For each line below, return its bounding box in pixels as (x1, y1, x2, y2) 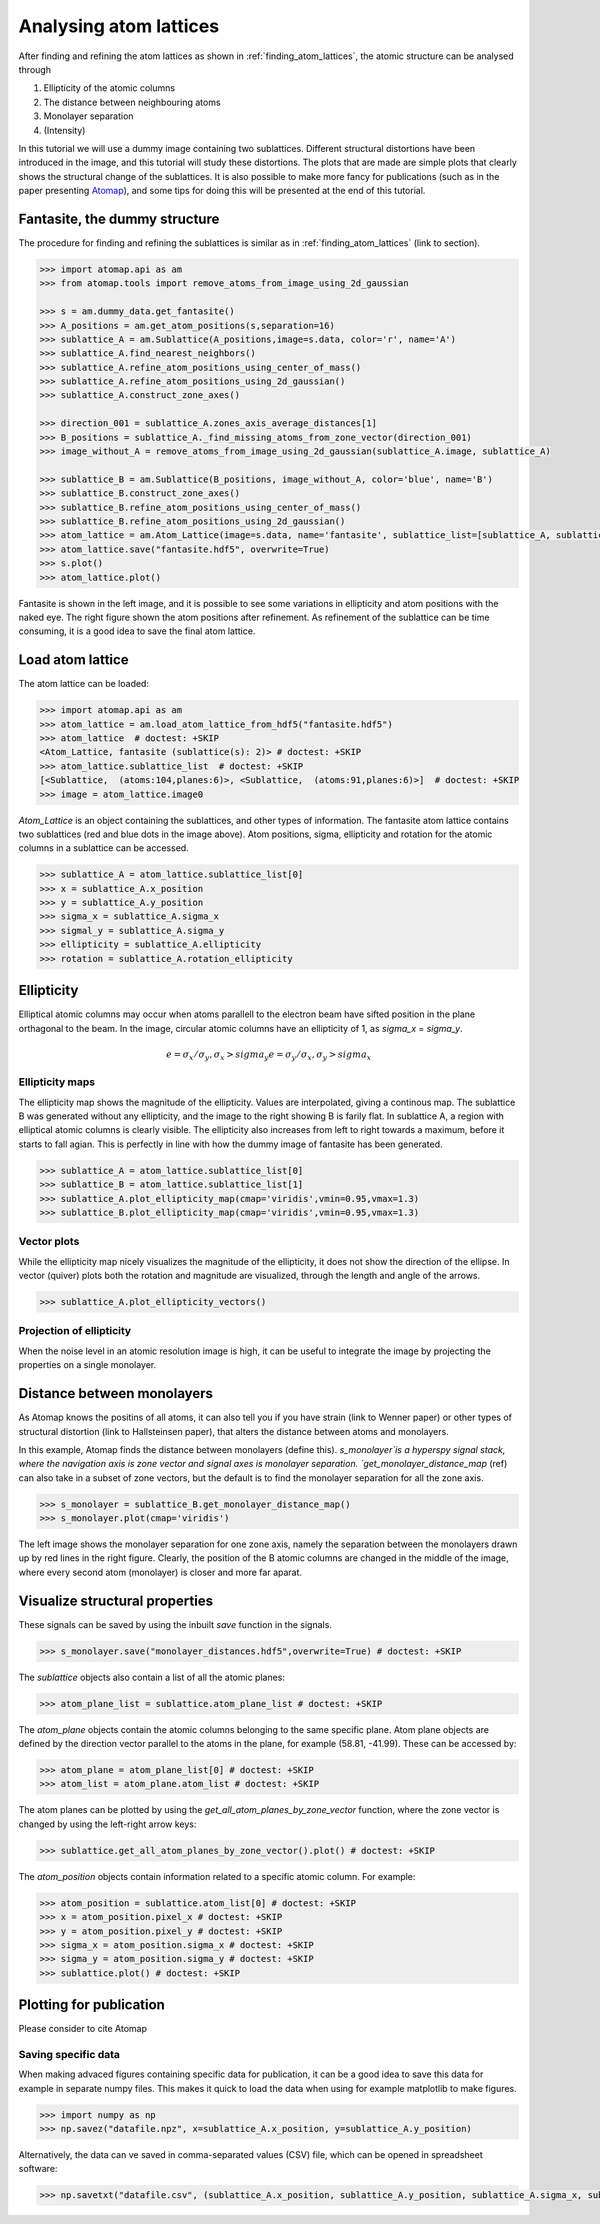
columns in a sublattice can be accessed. (18, 842, 189, 854)
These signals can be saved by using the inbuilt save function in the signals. (18, 1618, 332, 1630)
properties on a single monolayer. (18, 1359, 157, 1371)
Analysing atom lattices (18, 15, 220, 37)
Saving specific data (18, 2047, 120, 2061)
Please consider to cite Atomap (18, 2023, 147, 2035)
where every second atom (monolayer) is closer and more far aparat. (18, 1566, 303, 1578)
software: (18, 2163, 58, 2175)
